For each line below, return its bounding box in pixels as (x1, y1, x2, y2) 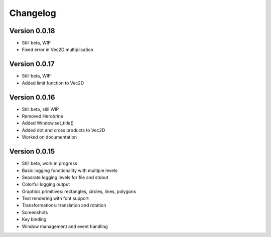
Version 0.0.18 (9, 26, 55, 35)
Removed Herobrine (22, 113, 64, 119)
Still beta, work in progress (22, 160, 77, 166)
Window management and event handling (22, 223, 108, 229)
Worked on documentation (22, 134, 77, 140)
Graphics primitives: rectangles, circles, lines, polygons (22, 188, 137, 194)
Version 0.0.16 (9, 93, 55, 101)
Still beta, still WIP (22, 106, 59, 112)
